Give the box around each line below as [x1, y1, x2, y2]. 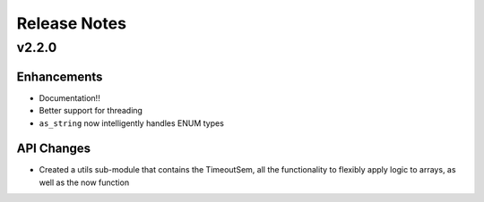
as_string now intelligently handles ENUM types [39, 117, 224, 129]
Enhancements [16, 69, 103, 84]
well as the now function [39, 177, 130, 188]
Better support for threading [39, 105, 143, 116]
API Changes [16, 141, 91, 156]
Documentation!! [39, 92, 100, 103]
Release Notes [16, 13, 127, 33]
